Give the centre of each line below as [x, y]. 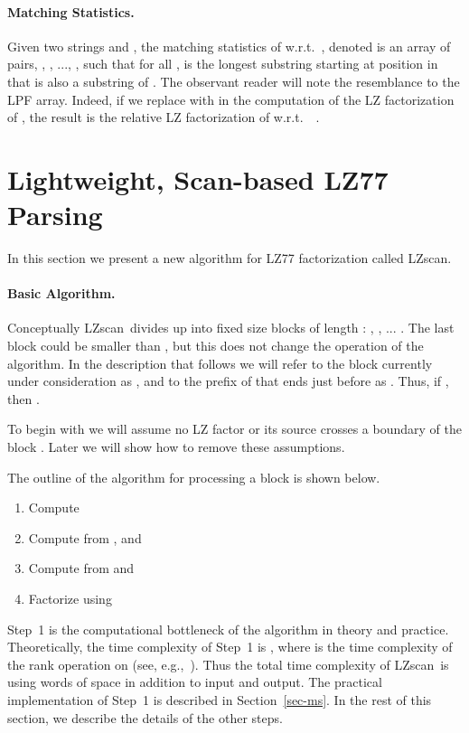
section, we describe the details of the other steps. [145, 717]
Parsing [55, 215]
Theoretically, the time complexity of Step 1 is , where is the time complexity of [230, 647]
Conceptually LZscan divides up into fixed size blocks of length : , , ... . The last [231, 328]
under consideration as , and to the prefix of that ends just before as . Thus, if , [228, 381]
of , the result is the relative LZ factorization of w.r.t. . [164, 117]
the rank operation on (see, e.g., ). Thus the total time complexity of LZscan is [228, 664]
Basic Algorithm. [61, 293]
